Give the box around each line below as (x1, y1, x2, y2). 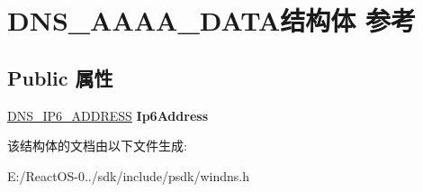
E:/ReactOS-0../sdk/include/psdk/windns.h (7, 166, 250, 185)
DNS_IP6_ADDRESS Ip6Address (7, 105, 208, 124)
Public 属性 (7, 63, 113, 91)
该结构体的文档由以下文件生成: (7, 136, 187, 155)
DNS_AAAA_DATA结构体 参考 (7, 2, 416, 39)
